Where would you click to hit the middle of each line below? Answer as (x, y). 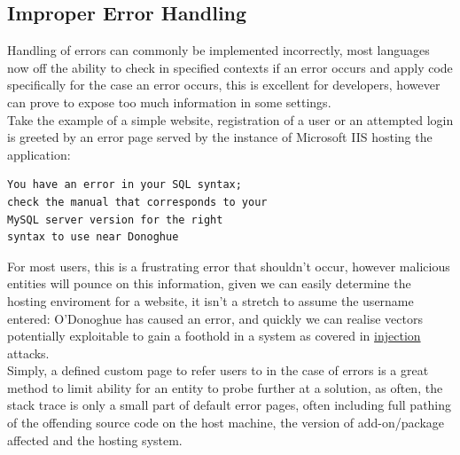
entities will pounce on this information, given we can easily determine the (209, 283)
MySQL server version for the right (115, 220)
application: (39, 154)
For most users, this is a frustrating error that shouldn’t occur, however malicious (229, 266)
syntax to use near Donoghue (93, 237)
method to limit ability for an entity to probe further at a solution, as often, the (225, 387)
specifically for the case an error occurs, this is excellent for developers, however (224, 85)
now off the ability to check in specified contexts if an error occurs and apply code (230, 67)
